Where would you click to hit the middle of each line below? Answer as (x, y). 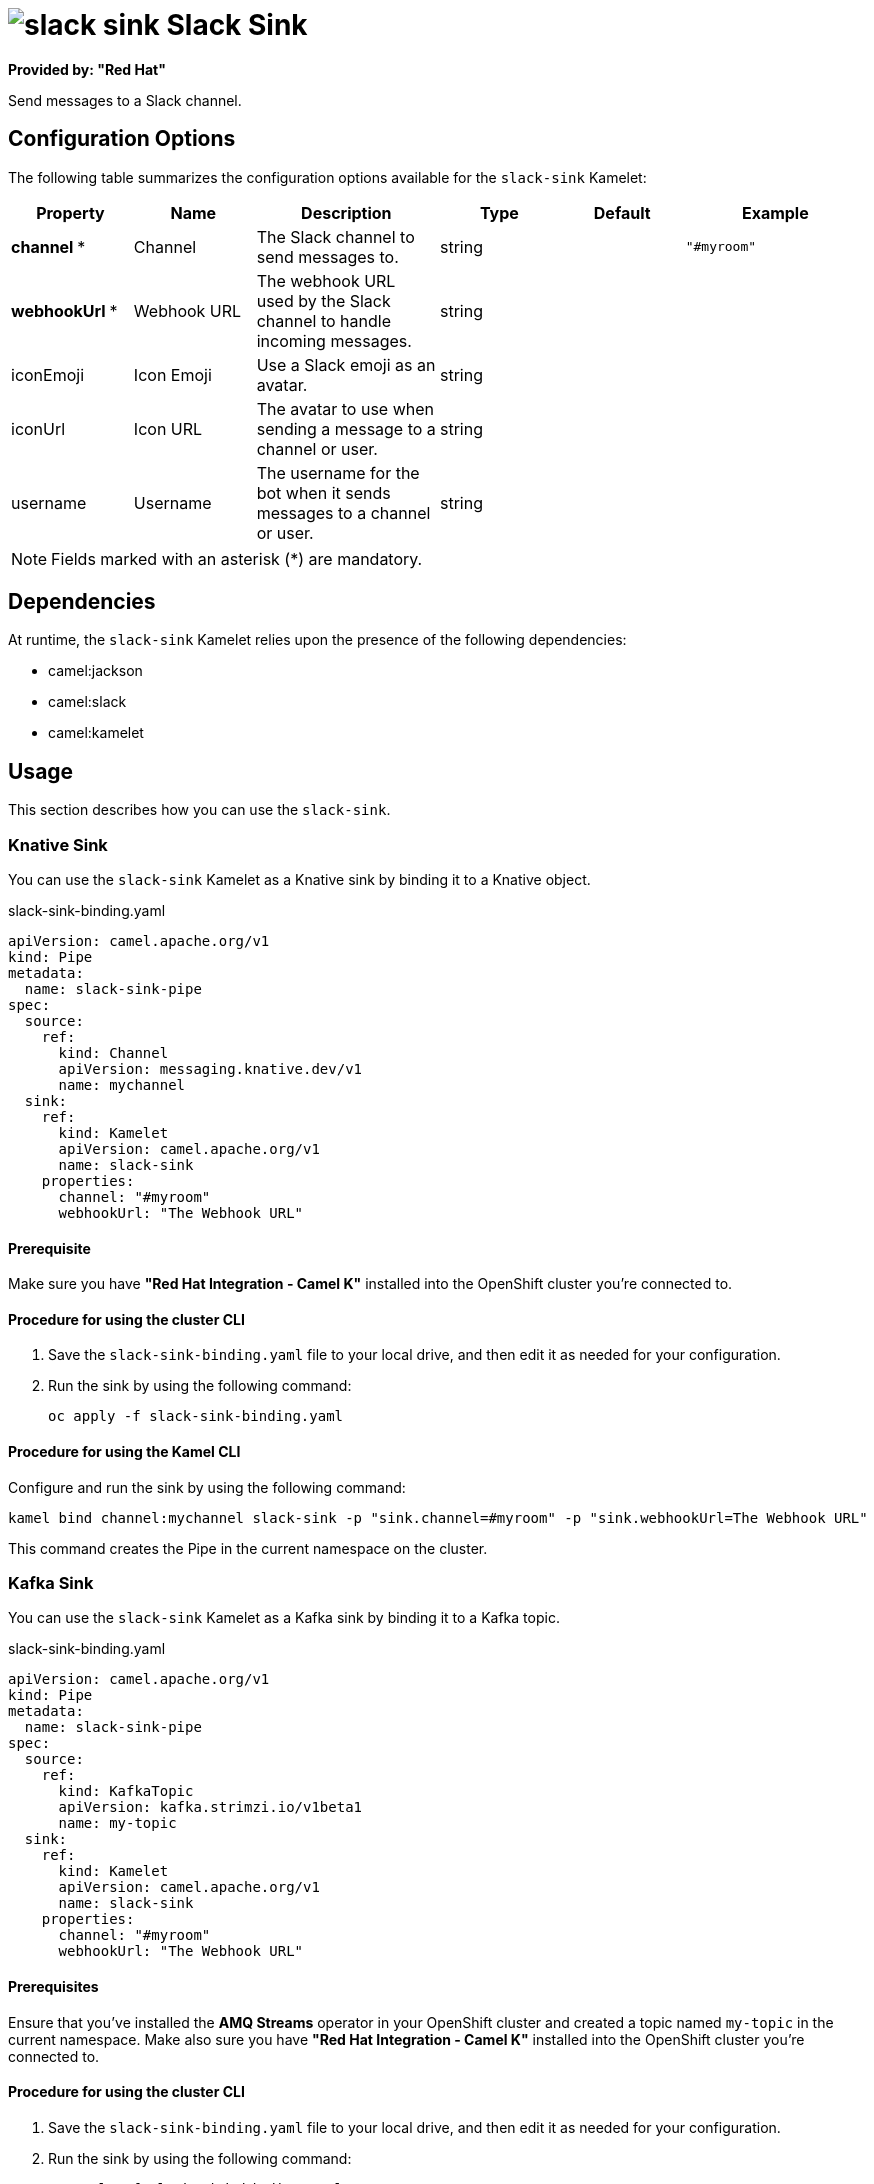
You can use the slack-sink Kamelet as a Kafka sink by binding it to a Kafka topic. (284, 1618)
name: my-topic (117, 1823)
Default (622, 212)
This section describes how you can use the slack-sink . (199, 810)
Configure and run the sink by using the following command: (207, 1487)
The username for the (338, 472)
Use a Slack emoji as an (346, 364)
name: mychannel (122, 1085)
